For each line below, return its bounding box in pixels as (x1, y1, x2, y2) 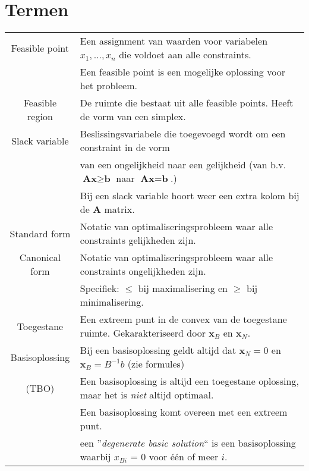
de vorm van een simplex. (80, 109, 186, 124)
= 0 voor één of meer (130, 450, 219, 464)
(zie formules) (127, 357, 185, 371)
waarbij (80, 450, 111, 464)
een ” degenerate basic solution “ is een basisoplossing (80, 436, 296, 450)
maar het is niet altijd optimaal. (80, 388, 214, 402)
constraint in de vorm (80, 140, 170, 155)
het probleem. (80, 78, 137, 93)
